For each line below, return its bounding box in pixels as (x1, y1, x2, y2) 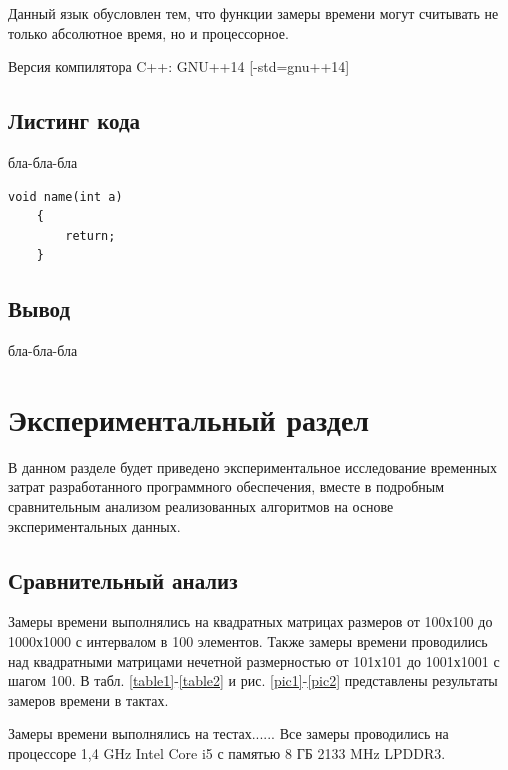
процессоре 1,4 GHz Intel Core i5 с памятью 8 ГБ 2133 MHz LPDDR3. (8, 743, 446, 764)
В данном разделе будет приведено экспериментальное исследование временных (8, 456, 497, 477)
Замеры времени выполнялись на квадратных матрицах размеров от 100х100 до (8, 611, 493, 632)
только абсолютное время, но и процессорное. (8, 22, 289, 43)
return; (65, 228, 116, 243)
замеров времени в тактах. (8, 689, 169, 710)
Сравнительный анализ (8, 564, 238, 595)
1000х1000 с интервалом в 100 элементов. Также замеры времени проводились (8, 631, 488, 652)
